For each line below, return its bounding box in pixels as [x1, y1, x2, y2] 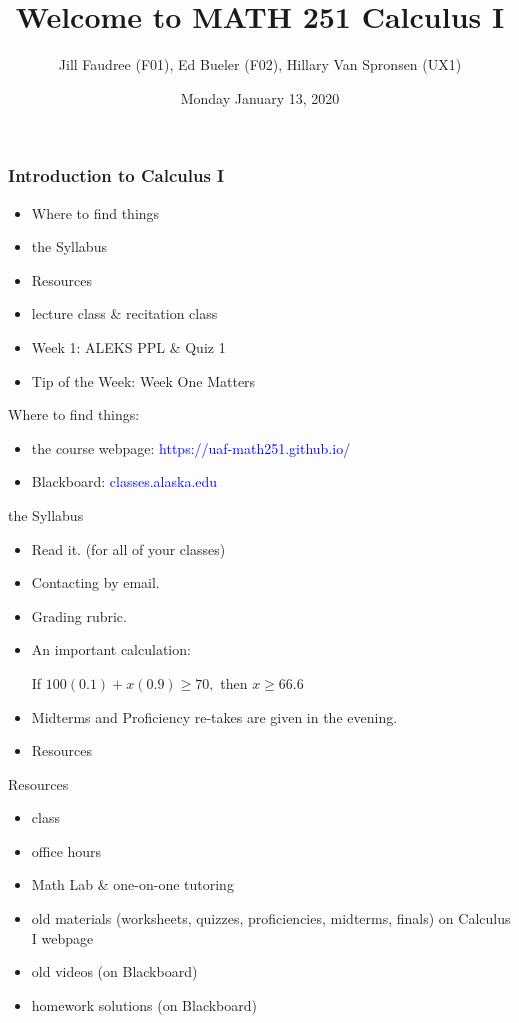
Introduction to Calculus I [8, 163, 225, 188]
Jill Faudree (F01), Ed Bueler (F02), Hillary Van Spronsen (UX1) [58, 54, 462, 75]
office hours [31, 840, 102, 861]
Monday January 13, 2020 [180, 87, 340, 108]
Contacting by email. [31, 572, 160, 593]
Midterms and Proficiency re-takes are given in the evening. [31, 706, 398, 727]
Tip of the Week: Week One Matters [31, 370, 256, 391]
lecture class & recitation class [31, 303, 218, 324]
